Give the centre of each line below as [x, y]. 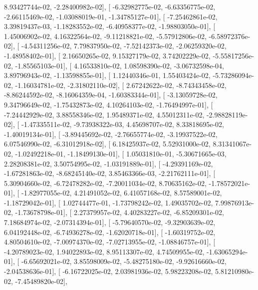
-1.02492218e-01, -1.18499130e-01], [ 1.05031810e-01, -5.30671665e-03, [121, 153]
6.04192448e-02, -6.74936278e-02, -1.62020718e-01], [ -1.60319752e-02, [110, 232]
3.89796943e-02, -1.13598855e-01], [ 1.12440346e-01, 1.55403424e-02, [107, 75]
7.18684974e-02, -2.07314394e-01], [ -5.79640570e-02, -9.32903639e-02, [110, 222]
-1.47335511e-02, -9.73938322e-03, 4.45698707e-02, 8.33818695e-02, [123, 124]
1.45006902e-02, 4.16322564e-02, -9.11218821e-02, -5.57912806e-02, [105, 36]
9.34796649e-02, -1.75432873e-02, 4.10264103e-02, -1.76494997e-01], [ [109, 104]
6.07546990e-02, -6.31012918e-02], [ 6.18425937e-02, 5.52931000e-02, [107, 144]
